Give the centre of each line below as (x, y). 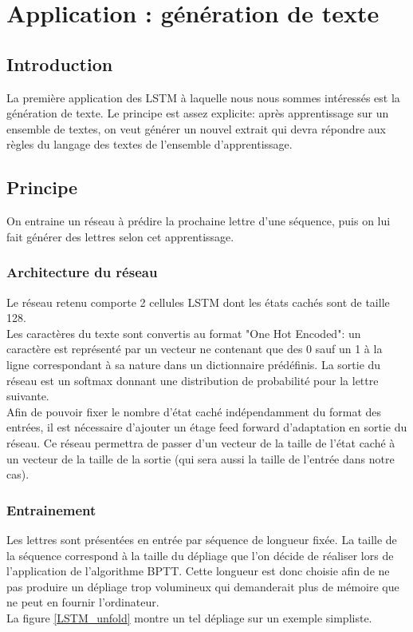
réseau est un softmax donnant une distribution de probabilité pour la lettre (193, 380)
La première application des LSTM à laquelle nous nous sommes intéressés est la (203, 97)
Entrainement (51, 509)
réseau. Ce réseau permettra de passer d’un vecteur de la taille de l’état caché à (201, 442)
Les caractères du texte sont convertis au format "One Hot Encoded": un (184, 333)
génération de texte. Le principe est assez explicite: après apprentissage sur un (198, 113)
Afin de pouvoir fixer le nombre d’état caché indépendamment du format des (194, 411)
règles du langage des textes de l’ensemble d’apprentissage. (149, 144)
